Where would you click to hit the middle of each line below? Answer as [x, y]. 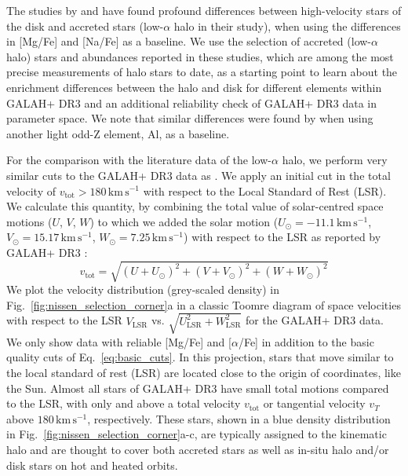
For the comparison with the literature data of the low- [139, 160]
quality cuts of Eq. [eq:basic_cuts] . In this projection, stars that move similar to [200, 357]
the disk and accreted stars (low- [85, 26]
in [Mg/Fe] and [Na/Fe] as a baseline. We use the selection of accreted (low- [189, 41]
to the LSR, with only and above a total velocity [124, 403]
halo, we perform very [335, 160]
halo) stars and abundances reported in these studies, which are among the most [200, 56]
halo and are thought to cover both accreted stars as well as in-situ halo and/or [198, 449]
